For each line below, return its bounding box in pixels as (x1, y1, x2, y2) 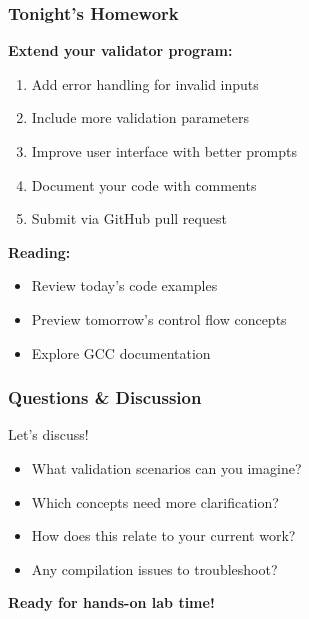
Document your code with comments (31, 174, 257, 195)
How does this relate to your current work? (31, 525, 296, 546)
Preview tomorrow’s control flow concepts (31, 308, 287, 329)
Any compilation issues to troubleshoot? (31, 558, 278, 579)
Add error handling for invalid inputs (31, 73, 259, 94)
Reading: (8, 241, 71, 262)
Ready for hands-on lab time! (8, 592, 215, 613)
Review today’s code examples (31, 275, 218, 296)
